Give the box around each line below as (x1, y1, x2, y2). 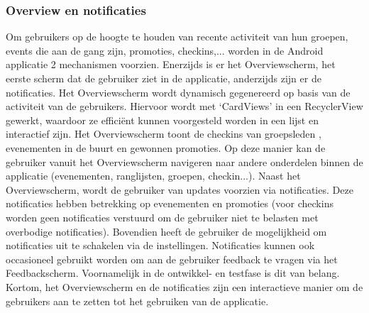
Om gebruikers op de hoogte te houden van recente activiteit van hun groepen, (6, 29, 348, 44)
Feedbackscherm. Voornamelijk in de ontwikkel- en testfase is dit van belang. (6, 265, 340, 280)
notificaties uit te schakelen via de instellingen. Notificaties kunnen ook (6, 238, 315, 253)
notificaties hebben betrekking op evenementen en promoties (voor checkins (6, 196, 334, 211)
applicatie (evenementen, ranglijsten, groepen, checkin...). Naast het (6, 168, 301, 183)
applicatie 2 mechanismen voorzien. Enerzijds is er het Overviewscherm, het (6, 57, 336, 72)
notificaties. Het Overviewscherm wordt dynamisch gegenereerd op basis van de (6, 84, 351, 99)
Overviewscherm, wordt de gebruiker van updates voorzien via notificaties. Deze (6, 182, 353, 197)
